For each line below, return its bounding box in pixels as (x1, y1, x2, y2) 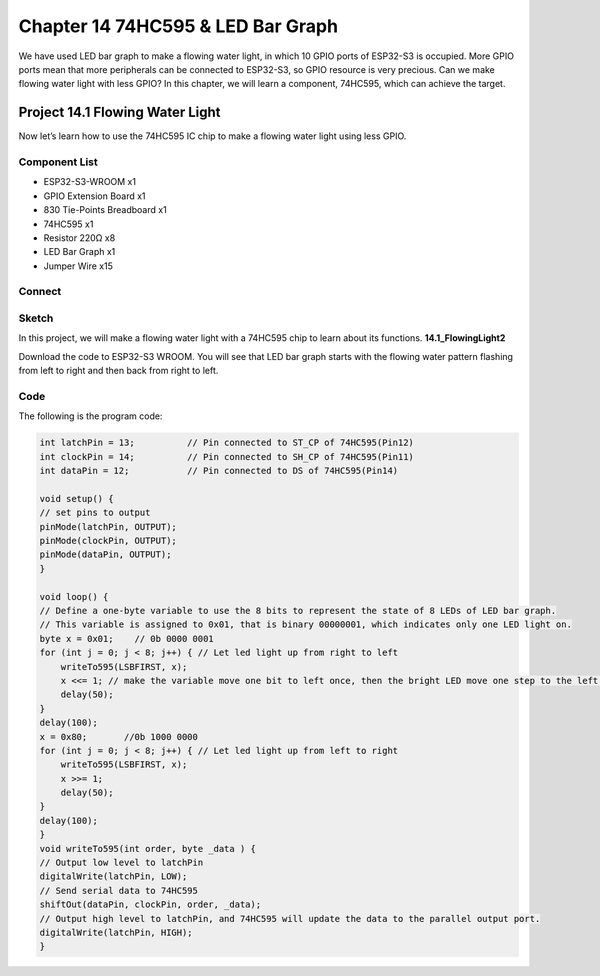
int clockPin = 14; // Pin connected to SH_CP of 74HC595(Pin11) (39, 451, 415, 462)
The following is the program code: (18, 410, 163, 422)
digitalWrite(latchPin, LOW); (39, 871, 188, 882)
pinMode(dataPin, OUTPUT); (39, 549, 172, 560)
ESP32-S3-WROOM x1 (43, 176, 137, 188)
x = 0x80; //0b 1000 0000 (39, 731, 199, 742)
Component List (18, 155, 99, 169)
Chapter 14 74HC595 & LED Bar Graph (18, 15, 339, 37)
